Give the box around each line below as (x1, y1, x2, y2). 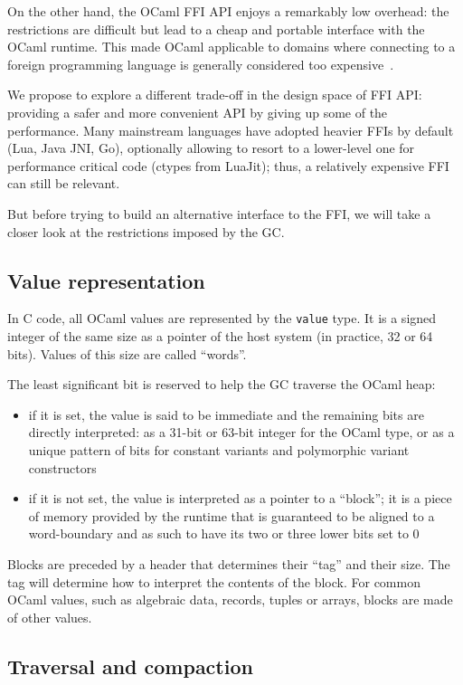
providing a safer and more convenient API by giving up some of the (7, 102, 388, 121)
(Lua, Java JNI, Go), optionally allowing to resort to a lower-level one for (7, 138, 415, 157)
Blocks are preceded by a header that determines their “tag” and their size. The (7, 554, 450, 573)
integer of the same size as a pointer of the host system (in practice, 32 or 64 (7, 326, 433, 345)
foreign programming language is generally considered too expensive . (7, 54, 394, 73)
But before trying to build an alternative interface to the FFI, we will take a (7, 204, 431, 223)
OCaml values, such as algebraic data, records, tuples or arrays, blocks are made (7, 590, 453, 609)
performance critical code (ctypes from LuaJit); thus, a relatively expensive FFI (7, 156, 449, 175)
